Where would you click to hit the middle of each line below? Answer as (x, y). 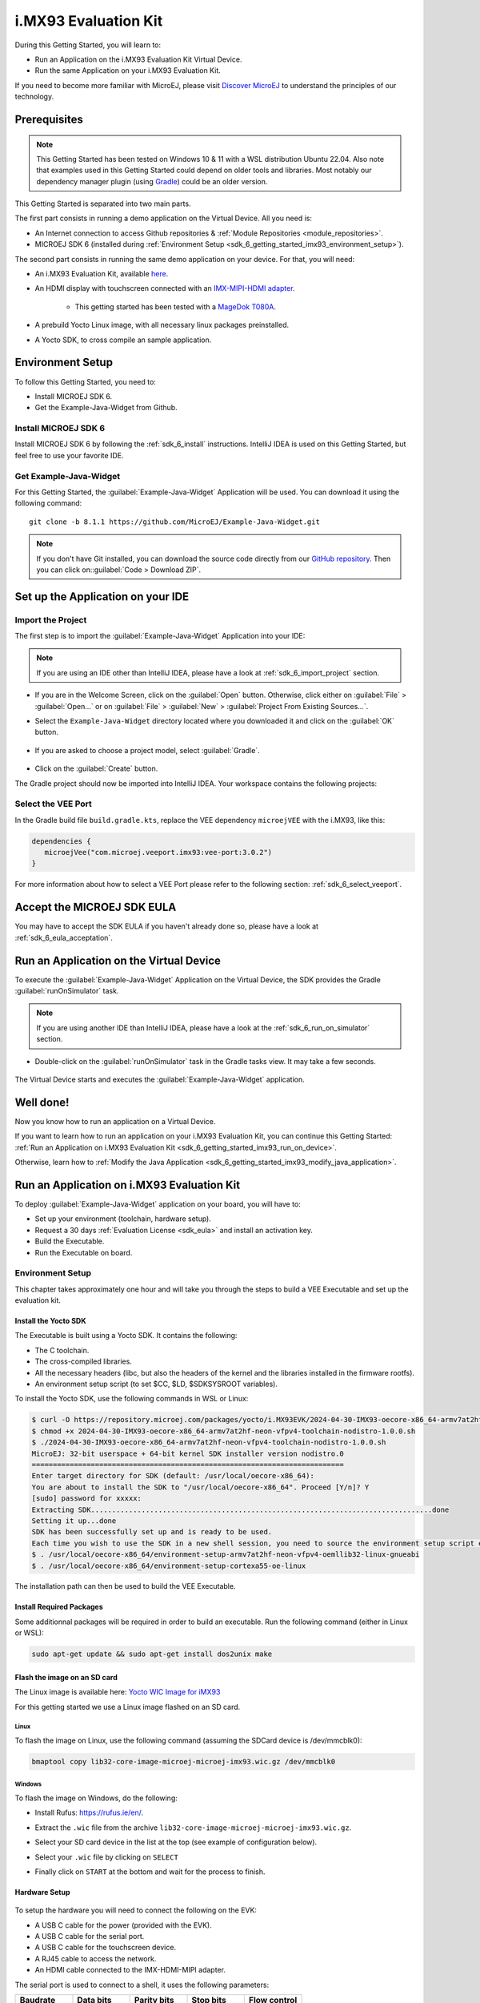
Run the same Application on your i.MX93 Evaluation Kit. (128, 71)
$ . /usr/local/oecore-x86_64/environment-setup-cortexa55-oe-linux (169, 1566)
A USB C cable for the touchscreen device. (105, 1948)
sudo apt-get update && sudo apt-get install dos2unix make (152, 1654)
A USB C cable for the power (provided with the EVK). (123, 1925)
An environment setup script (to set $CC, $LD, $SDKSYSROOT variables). (156, 1384)
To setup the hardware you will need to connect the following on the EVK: (136, 1910)
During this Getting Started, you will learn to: (88, 45)
